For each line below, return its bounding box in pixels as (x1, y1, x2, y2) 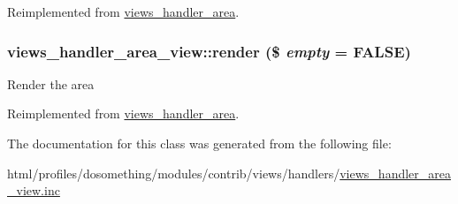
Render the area (7, 74, 95, 93)
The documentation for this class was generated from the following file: (7, 134, 392, 152)
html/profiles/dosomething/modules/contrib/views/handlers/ (7, 163, 340, 182)
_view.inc (7, 181, 60, 200)
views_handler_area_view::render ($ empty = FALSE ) (7, 40, 411, 62)
